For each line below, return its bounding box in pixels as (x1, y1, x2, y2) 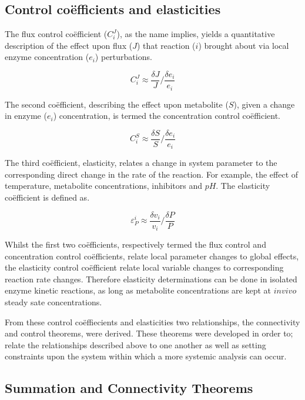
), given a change (233, 98, 295, 110)
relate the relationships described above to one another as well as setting (5, 338, 266, 351)
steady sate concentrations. (5, 296, 102, 308)
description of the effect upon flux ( (5, 39, 133, 51)
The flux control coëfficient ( (5, 28, 108, 40)
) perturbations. (95, 51, 152, 63)
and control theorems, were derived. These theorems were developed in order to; (5, 327, 293, 339)
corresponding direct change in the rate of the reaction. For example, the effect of (5, 168, 299, 180)
